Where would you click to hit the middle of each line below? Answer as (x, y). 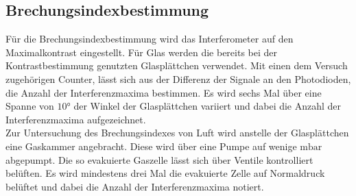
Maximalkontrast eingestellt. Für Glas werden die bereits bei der (142, 52)
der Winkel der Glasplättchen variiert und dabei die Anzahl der (207, 106)
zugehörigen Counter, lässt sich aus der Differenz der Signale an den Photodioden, (178, 78)
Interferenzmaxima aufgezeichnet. (76, 119)
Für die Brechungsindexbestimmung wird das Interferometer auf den (150, 39)
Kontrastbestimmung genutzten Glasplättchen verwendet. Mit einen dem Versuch (177, 65)
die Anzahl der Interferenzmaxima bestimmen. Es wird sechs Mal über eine (164, 92)
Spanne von (30, 106)
